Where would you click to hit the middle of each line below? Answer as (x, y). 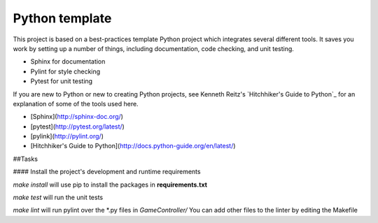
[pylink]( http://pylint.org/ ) (67, 136)
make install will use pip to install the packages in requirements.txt (110, 185)
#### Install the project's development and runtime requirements (107, 172)
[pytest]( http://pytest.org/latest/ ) (78, 127)
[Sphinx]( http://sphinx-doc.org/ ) (77, 117)
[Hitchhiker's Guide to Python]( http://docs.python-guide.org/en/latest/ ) (133, 146)
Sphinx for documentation (68, 62)
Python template (62, 18)
